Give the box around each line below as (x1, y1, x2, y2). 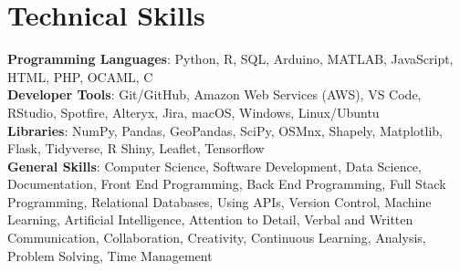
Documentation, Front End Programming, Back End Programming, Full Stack (7, 174, 446, 193)
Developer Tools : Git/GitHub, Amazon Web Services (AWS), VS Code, (7, 85, 422, 104)
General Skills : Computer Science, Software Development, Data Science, (7, 156, 422, 175)
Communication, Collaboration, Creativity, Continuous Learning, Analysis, (7, 228, 426, 247)
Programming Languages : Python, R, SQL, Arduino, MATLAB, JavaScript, (7, 49, 454, 68)
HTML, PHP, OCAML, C (7, 67, 153, 86)
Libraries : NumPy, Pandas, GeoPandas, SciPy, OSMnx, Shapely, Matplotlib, (7, 120, 443, 140)
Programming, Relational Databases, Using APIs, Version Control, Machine (7, 192, 432, 211)
